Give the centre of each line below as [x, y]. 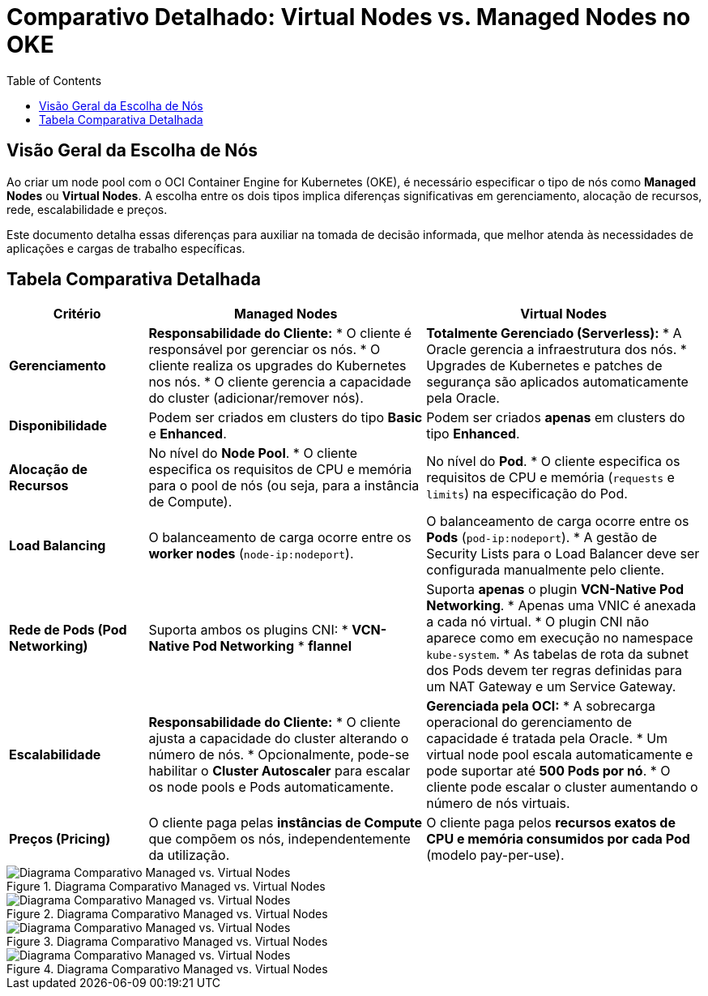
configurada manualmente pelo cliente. [545, 570]
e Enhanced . [188, 434]
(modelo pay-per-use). [495, 855]
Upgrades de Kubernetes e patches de [544, 366]
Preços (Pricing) [60, 839]
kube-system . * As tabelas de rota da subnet [557, 654]
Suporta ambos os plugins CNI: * [248, 630]
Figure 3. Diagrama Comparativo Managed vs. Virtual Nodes [167, 942]
